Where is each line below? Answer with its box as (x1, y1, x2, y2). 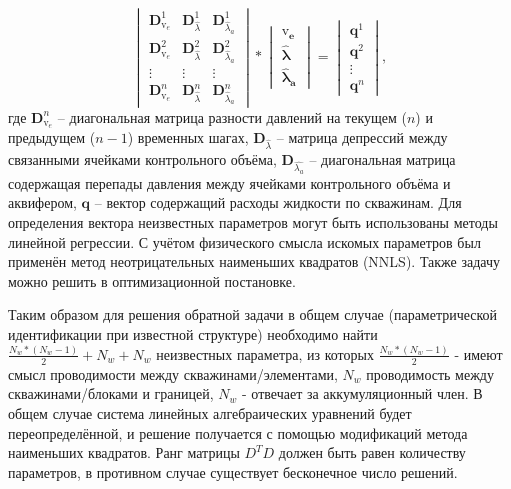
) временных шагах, (127, 127, 249, 148)
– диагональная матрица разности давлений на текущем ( (57, 106, 407, 127)
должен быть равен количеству (278, 442, 466, 463)
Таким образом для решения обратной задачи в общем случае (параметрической (8, 304, 498, 325)
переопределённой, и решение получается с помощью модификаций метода (8, 422, 468, 443)
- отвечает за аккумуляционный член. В (242, 383, 483, 404)
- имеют (454, 343, 503, 364)
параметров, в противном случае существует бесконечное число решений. (8, 461, 458, 482)
